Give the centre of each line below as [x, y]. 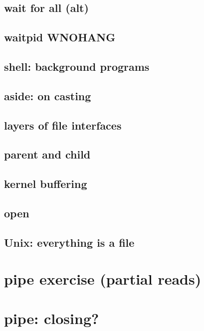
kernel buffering [46, 184]
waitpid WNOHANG [60, 37]
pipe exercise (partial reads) [103, 279]
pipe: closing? [52, 318]
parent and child [47, 154]
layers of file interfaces [63, 125]
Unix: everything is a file [69, 242]
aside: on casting [48, 95]
